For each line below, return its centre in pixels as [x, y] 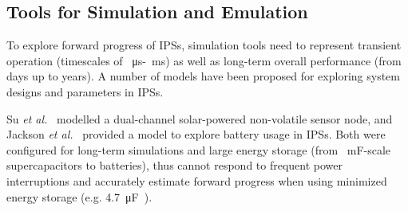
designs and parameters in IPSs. [85, 91]
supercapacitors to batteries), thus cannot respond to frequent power [175, 165]
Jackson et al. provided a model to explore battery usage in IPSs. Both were [196, 134]
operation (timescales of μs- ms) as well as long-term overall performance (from [204, 60]
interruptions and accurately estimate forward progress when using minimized [197, 180]
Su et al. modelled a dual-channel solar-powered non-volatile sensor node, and [200, 118]
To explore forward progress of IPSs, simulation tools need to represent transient [204, 45]
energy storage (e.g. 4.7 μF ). [79, 196]
